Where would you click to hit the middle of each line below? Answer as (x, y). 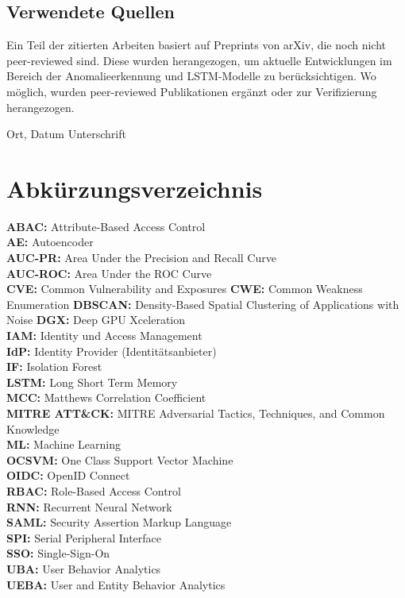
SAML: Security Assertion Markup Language (119, 522)
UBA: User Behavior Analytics (84, 568)
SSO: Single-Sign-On (58, 553)
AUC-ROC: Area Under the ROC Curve (109, 273)
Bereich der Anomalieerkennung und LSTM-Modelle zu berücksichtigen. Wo (191, 76)
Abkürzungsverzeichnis (135, 188)
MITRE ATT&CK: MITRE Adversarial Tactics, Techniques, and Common (196, 413)
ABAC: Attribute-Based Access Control (106, 226)
